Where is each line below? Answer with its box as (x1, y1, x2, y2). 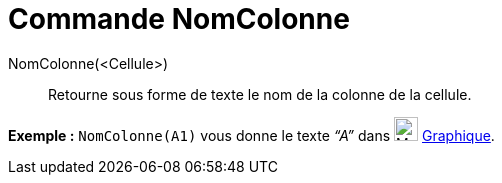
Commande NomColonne (8, 2, 350, 36)
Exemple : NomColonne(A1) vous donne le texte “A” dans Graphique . (8, 126, 495, 144)
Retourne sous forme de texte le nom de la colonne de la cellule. (48, 85, 472, 103)
